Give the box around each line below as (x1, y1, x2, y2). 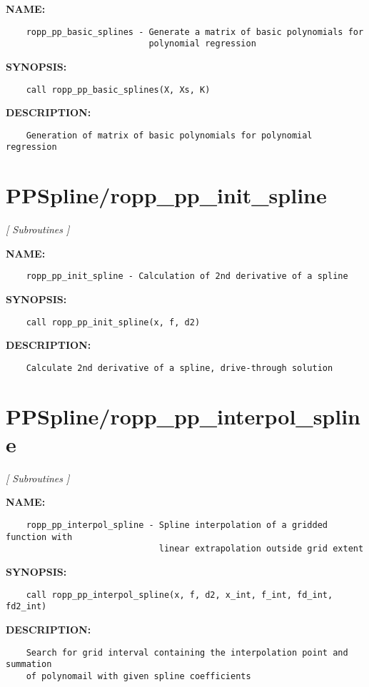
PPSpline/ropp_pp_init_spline (6, 180, 327, 210)
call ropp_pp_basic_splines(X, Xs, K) (26, 84, 211, 95)
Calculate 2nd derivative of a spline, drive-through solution (26, 362, 333, 373)
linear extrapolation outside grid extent (158, 544, 364, 554)
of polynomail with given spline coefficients (26, 671, 251, 681)
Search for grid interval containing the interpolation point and (26, 647, 348, 658)
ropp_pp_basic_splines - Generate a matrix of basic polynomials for (26, 26, 364, 37)
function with (6, 531, 73, 542)
